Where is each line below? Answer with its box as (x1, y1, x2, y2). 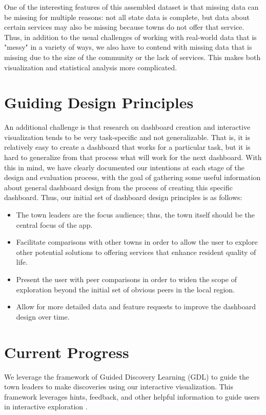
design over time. (16, 311, 70, 322)
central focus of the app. (16, 219, 93, 230)
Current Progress (4, 341, 129, 362)
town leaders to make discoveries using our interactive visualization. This (4, 381, 234, 392)
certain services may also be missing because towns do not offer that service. (4, 22, 244, 32)
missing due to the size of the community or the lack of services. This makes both (4, 51, 261, 62)
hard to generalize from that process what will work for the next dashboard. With (4, 152, 262, 163)
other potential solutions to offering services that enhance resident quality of (16, 246, 256, 257)
